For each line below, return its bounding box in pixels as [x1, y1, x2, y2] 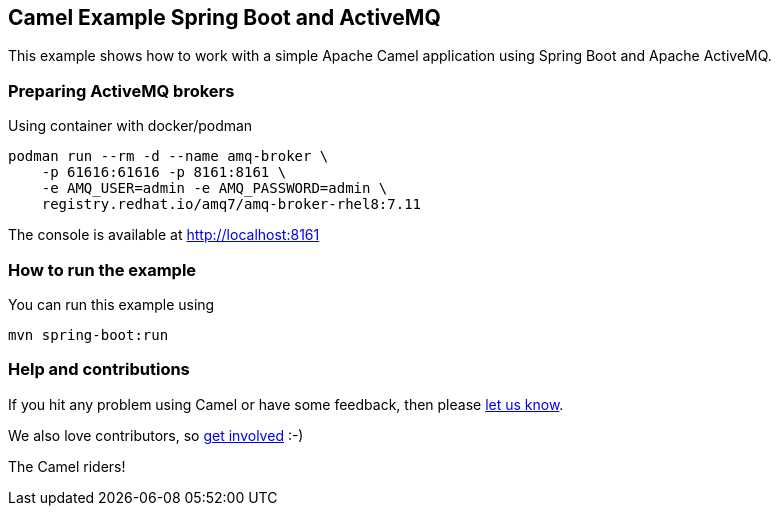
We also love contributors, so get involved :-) [8, 426, 304, 444]
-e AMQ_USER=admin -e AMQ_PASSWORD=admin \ [41, 180, 388, 197]
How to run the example [8, 259, 197, 280]
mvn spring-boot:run [8, 326, 169, 343]
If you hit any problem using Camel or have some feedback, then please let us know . [8, 395, 564, 413]
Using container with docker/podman [8, 117, 253, 135]
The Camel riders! [8, 457, 126, 475]
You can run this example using [8, 295, 215, 313]
